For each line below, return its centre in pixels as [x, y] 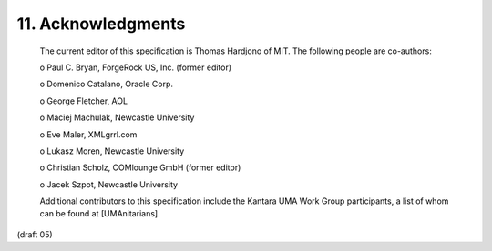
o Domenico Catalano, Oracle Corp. [106, 84]
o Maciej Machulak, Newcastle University [117, 117]
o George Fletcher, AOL [83, 101]
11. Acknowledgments [101, 24]
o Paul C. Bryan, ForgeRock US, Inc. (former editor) [136, 67]
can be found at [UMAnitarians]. [100, 214]
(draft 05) [35, 234]
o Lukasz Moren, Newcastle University [112, 151]
